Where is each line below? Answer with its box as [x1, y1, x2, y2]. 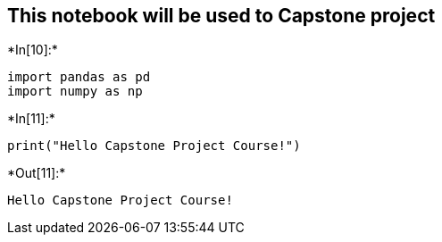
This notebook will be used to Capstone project [7, 4, 436, 27]
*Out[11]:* [7, 165, 66, 181]
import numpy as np [7, 84, 143, 99]
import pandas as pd [7, 70, 151, 85]
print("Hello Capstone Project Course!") [7, 138, 301, 154]
